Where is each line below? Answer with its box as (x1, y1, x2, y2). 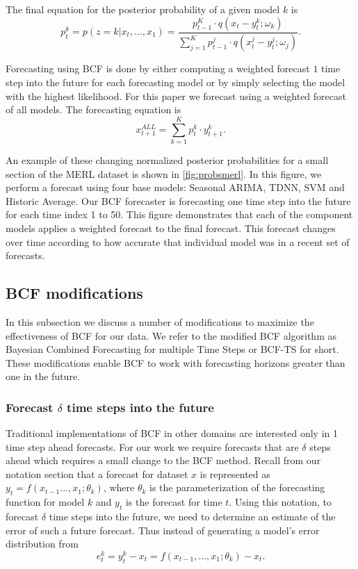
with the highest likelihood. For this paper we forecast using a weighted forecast (6, 88, 346, 103)
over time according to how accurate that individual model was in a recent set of (6, 234, 350, 249)
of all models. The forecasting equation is (6, 102, 181, 117)
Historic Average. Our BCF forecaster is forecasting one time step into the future (6, 193, 351, 208)
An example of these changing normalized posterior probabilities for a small (6, 152, 329, 167)
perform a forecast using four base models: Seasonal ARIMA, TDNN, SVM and (6, 180, 345, 195)
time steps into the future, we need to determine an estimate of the (49, 509, 336, 524)
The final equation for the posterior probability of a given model (6, 2, 280, 16)
